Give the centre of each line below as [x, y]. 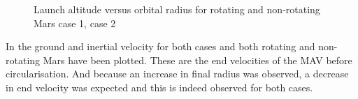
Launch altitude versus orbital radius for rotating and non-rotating [177, 9]
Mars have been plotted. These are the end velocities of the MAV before [198, 60]
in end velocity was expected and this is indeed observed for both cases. [159, 87]
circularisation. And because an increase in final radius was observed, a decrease [177, 74]
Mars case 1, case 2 [75, 23]
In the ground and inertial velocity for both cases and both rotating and [160, 46]
